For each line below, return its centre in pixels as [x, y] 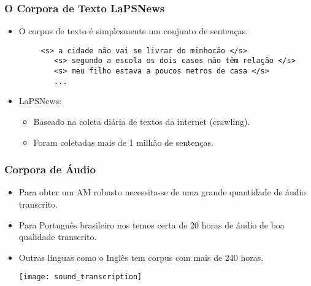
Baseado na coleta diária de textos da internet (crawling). [142, 122]
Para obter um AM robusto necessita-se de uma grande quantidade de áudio [162, 192]
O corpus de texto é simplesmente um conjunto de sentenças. [133, 31]
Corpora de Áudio [50, 169]
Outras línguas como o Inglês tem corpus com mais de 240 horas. [141, 257]
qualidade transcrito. [58, 237]
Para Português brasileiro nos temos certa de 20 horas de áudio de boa [152, 224]
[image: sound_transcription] [80, 277]
